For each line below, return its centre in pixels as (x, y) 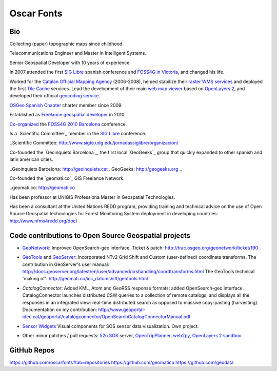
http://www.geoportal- (122, 310)
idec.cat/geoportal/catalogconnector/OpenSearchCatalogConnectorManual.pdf (106, 317)
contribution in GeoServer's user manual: (66, 264)
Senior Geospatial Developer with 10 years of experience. (70, 63)
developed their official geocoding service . (55, 96)
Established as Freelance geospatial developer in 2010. (67, 115)
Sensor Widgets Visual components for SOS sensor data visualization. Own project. (111, 326)
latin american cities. (31, 159)
